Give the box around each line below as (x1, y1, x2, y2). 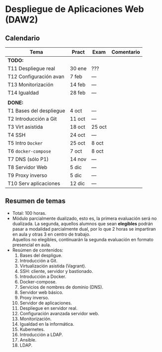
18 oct (70, 123, 86, 130)
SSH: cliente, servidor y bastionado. (19, 268, 93, 274)
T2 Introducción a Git (7, 115, 57, 122)
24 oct (70, 132, 86, 138)
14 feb (70, 81, 86, 88)
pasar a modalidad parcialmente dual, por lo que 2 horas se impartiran (12, 226, 156, 232)
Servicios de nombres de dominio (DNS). (19, 284, 104, 290)
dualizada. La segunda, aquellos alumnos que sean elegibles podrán (12, 220, 153, 227)
